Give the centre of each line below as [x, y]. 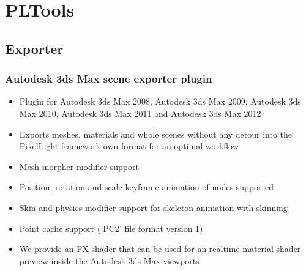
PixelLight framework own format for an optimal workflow [129, 146]
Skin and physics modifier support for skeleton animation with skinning [153, 207]
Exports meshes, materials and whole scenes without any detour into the [156, 134]
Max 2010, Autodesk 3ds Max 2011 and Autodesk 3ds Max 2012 [140, 113]
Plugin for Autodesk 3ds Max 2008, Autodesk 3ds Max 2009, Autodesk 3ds [160, 101]
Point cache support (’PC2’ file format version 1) [111, 228]
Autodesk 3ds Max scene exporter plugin [109, 79]
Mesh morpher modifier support [79, 166]
